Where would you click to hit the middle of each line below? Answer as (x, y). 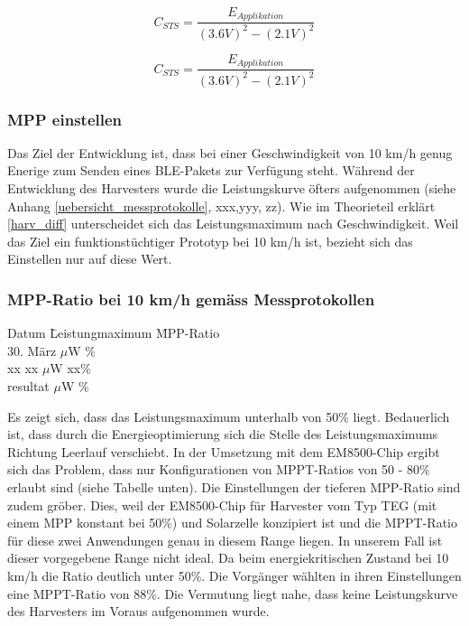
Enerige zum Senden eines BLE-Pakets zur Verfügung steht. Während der (211, 170)
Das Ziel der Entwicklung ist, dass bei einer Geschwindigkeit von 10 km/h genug (230, 152)
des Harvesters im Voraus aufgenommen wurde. (138, 611)
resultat (28, 386)
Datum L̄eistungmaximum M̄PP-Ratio (114, 333)
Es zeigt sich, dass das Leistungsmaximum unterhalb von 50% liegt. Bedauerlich (229, 416)
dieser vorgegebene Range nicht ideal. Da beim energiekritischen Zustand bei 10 (228, 558)
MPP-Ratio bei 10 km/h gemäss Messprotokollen (191, 299)
